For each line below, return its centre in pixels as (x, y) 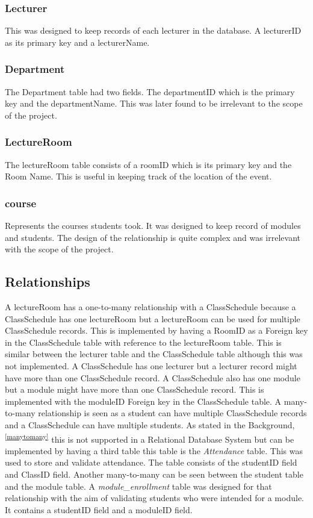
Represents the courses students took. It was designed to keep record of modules (153, 226)
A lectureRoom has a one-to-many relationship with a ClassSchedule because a (150, 307)
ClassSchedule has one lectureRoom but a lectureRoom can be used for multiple (153, 318)
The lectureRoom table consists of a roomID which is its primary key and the (148, 164)
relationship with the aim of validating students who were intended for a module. (154, 498)
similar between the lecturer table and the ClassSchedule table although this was (154, 354)
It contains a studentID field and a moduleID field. (99, 509)
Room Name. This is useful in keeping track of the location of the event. (138, 176)
